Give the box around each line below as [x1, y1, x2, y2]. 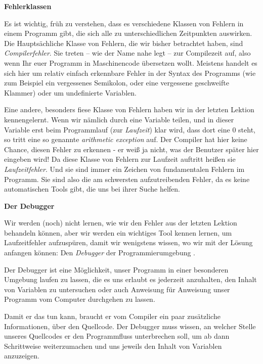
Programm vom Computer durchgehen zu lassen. [4, 294, 155, 304]
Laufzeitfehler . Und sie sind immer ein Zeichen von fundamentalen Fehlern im [4, 163, 245, 174]
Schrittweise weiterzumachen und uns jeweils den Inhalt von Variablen [4, 340, 222, 351]
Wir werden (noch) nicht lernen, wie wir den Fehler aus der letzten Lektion [4, 217, 237, 228]
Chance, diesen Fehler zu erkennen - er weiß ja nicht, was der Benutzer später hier [4, 144, 259, 154]
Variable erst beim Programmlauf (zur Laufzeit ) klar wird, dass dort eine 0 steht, [4, 124, 255, 134]
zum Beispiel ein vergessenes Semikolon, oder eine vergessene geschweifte [4, 77, 229, 88]
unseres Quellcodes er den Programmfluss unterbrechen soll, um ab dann [4, 331, 230, 341]
